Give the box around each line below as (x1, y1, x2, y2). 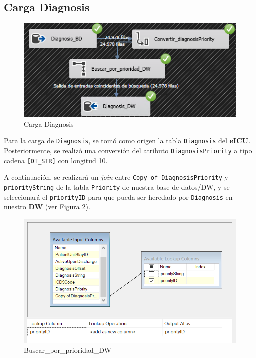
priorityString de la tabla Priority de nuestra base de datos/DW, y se (4, 182, 230, 192)
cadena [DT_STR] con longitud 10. (4, 155, 108, 165)
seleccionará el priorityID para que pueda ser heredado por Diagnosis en (4, 191, 233, 202)
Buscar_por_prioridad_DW (24, 344, 111, 355)
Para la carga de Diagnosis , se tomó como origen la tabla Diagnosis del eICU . (4, 135, 251, 146)
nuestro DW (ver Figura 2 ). (4, 201, 90, 212)
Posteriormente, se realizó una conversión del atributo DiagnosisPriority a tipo (4, 145, 252, 156)
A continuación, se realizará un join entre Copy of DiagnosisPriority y (4, 172, 228, 182)
